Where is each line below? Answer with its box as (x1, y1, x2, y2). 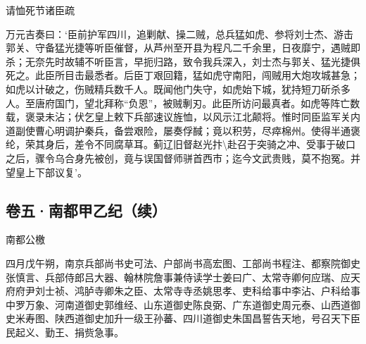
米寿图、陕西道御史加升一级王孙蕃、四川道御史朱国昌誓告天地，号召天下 (15, 311, 351, 326)
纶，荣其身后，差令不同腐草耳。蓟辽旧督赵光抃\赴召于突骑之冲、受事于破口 (6, 137, 355, 152)
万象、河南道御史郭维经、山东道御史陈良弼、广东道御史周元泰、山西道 (25, 297, 351, 312)
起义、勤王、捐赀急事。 (15, 324, 124, 339)
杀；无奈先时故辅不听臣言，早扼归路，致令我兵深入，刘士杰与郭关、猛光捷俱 (6, 54, 360, 68)
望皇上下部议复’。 (6, 164, 87, 179)
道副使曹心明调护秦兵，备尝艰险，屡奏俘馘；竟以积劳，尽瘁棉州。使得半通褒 (6, 123, 360, 137)
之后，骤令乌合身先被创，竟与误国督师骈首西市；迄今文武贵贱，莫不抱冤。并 (6, 150, 360, 165)
